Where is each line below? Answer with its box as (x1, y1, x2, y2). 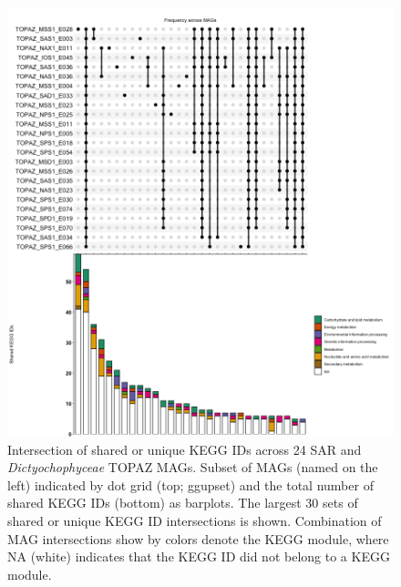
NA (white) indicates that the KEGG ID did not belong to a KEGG (7, 547, 390, 566)
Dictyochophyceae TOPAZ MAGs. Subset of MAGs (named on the (7, 458, 378, 477)
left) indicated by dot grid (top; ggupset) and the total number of (7, 475, 374, 494)
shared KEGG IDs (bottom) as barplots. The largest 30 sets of (7, 493, 358, 512)
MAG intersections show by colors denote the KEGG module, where (7, 529, 389, 548)
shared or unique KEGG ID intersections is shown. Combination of (7, 511, 382, 530)
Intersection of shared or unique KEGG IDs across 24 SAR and (7, 439, 362, 458)
